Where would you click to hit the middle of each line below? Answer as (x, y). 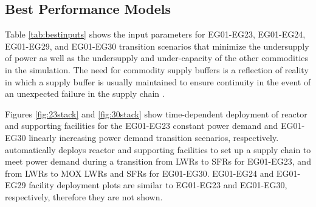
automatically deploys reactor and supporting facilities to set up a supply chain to (158, 149)
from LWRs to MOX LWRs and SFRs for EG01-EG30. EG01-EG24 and (139, 173)
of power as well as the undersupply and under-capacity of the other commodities (157, 58)
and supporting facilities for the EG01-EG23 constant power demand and (142, 126)
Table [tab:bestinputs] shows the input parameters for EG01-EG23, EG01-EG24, (155, 34)
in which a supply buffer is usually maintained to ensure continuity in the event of (158, 81)
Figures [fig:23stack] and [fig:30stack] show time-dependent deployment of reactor (156, 113)
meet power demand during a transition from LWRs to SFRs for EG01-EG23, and (158, 161)
